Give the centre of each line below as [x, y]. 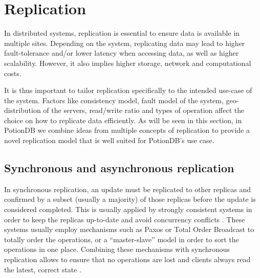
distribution [23, 110]
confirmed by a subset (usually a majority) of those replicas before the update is [130, 199]
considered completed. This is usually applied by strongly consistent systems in [128, 209]
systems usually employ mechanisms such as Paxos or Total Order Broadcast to [129, 229]
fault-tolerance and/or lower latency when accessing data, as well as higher [122, 53]
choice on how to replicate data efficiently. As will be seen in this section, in [123, 120]
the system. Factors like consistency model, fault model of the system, [114, 100]
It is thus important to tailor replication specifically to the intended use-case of [128, 90]
